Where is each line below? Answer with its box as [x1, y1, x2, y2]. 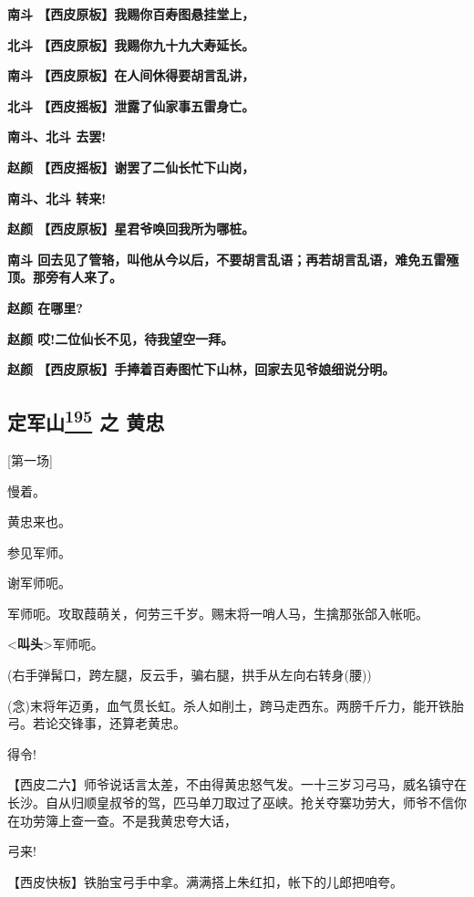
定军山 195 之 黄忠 [7, 404, 165, 436]
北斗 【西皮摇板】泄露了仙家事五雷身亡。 [7, 96, 255, 115]
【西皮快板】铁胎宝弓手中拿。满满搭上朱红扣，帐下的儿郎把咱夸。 [7, 871, 403, 891]
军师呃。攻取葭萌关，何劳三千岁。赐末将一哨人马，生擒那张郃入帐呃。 [7, 603, 428, 622]
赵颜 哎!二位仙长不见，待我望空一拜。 [7, 329, 234, 348]
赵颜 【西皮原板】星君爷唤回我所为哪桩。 [7, 219, 255, 238]
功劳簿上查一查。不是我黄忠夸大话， [19, 810, 237, 829]
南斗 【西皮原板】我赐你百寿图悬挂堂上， [7, 5, 255, 23]
